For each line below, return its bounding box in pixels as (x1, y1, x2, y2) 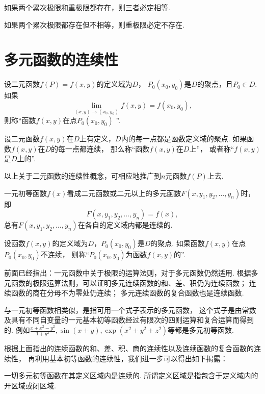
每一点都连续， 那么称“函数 (58, 143, 150, 154)
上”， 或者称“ (189, 143, 234, 154)
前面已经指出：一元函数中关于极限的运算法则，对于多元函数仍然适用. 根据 (4, 267, 251, 278)
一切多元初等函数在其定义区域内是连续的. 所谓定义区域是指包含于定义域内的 (4, 370, 258, 381)
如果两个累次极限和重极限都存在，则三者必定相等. (4, 2, 170, 12)
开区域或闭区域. (4, 380, 56, 390)
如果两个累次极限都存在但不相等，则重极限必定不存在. (4, 19, 184, 30)
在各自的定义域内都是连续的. (77, 219, 173, 230)
